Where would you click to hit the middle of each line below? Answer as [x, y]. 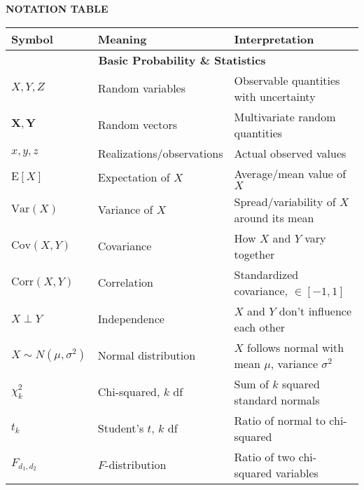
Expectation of [134, 177]
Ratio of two [265, 456]
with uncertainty [275, 96]
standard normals [277, 400]
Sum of [251, 383]
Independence [131, 319]
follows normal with [296, 347]
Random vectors [137, 125]
